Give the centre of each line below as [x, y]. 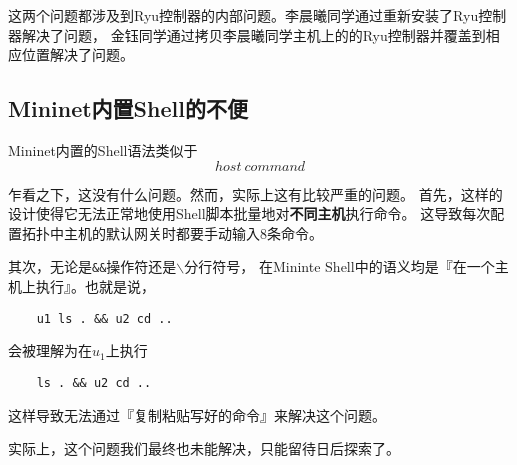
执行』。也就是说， [95, 286]
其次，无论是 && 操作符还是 [92, 266]
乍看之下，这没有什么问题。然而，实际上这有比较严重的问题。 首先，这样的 [255, 193]
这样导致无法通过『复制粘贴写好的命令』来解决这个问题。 [197, 414]
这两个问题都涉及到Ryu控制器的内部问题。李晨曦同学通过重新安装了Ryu [243, 15]
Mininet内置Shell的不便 [128, 108]
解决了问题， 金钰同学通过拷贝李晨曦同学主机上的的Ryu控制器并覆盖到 [253, 34]
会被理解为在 [50, 350]
